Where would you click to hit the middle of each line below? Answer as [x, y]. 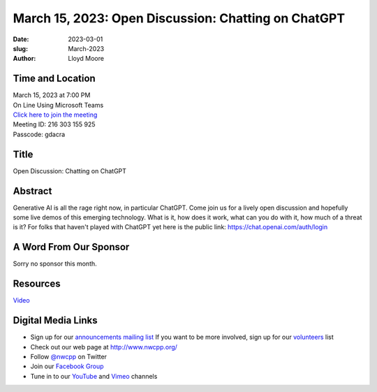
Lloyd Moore [86, 59]
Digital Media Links [55, 320]
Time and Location [54, 79]
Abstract [32, 191]
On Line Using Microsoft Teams [58, 105]
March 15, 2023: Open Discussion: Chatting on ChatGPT [179, 18]
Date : [21, 39]
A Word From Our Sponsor [71, 247]
